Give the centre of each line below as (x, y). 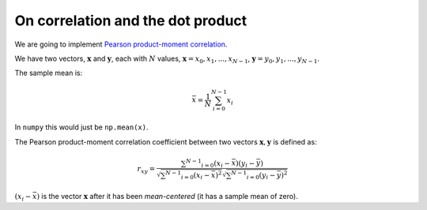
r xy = (146, 170)
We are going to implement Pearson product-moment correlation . (121, 44)
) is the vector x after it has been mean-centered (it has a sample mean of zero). (167, 197)
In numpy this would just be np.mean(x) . (82, 127)
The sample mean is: (49, 73)
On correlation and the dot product (131, 21)
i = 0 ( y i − (261, 176)
